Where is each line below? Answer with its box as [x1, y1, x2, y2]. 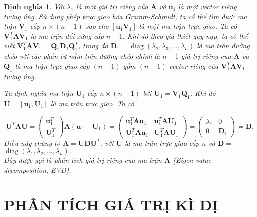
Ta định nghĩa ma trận [4, 88, 74, 98]
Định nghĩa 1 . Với [4, 1, 65, 11]
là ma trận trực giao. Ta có [50, 98, 134, 108]
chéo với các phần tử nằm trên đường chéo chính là [4, 51, 160, 61]
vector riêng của [169, 60, 219, 71]
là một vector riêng [178, 1, 237, 11]
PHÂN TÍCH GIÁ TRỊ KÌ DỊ [4, 194, 218, 214]
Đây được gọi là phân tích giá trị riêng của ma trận [4, 155, 162, 165]
